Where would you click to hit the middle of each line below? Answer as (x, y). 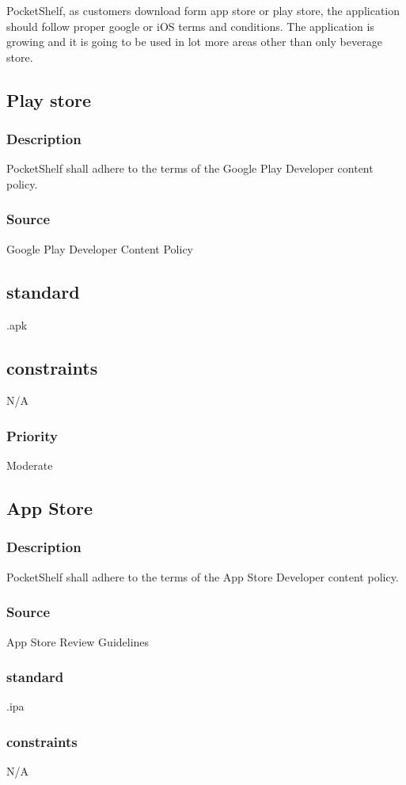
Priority (32, 435)
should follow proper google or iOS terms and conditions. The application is (190, 26)
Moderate (30, 465)
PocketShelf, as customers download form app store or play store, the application (203, 10)
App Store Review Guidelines (78, 641)
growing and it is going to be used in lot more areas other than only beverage (194, 42)
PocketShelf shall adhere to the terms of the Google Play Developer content (190, 168)
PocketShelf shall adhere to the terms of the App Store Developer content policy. (203, 576)
